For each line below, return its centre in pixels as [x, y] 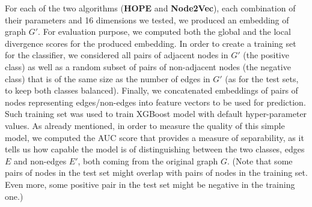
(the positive [266, 55]
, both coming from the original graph [148, 160]
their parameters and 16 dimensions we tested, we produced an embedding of [147, 19]
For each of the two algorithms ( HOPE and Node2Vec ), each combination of [150, 8]
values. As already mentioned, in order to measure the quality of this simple [145, 125]
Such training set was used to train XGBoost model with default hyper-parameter [156, 114]
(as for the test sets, [262, 78]
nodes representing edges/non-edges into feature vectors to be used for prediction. [155, 102]
